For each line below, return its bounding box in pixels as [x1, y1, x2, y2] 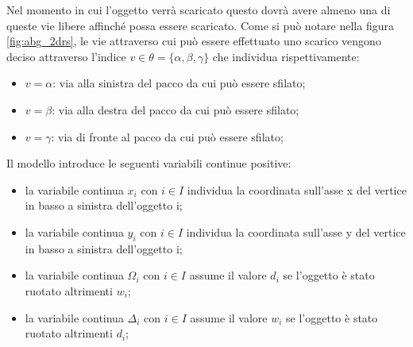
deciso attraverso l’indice [6, 48, 126, 64]
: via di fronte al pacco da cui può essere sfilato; [51, 128, 284, 145]
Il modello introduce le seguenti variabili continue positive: [6, 155, 291, 172]
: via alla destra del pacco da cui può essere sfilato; [52, 101, 299, 118]
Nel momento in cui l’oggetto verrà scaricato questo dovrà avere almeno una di [6, 2, 391, 17]
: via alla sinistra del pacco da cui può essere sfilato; [52, 75, 306, 91]
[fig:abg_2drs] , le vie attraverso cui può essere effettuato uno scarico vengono [6, 33, 381, 49]
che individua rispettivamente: [212, 48, 360, 64]
